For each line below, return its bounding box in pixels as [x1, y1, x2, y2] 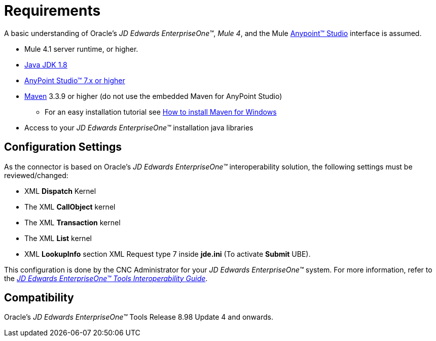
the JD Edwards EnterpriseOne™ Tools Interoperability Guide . [4, 274, 208, 283]
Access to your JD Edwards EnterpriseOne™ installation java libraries [24, 123, 253, 132]
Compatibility [4, 291, 74, 304]
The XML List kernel [24, 233, 92, 243]
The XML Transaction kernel [24, 218, 121, 227]
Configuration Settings [4, 141, 122, 154]
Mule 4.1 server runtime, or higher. [24, 44, 138, 53]
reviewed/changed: [4, 170, 68, 180]
